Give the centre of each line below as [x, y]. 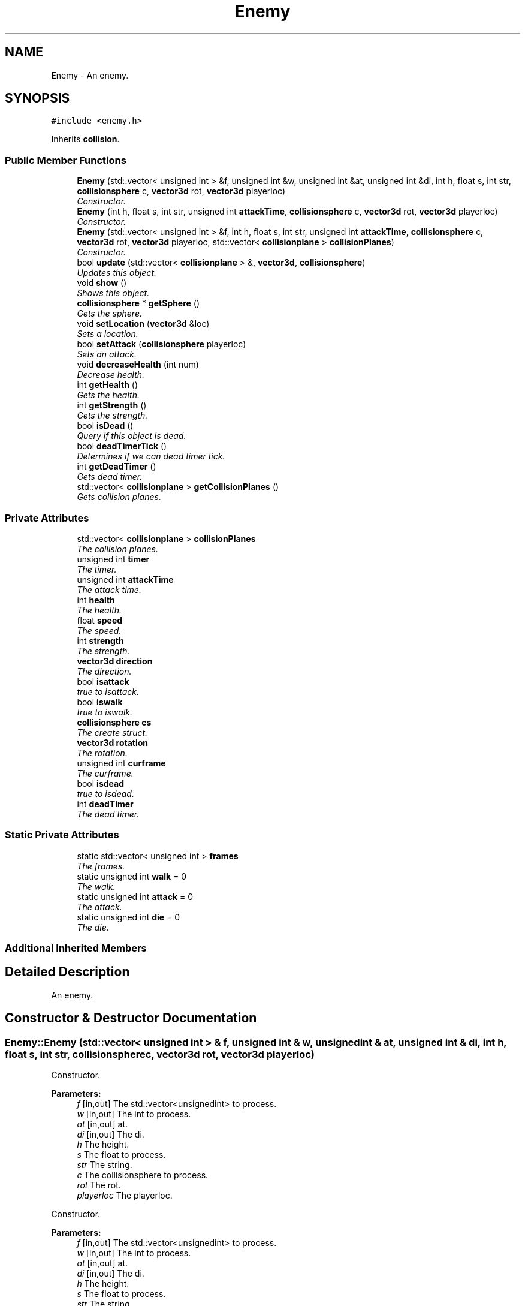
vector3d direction [115, 661]
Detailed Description [67, 972]
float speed [100, 620]
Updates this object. [117, 273]
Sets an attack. [107, 354]
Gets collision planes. [119, 497]
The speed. [99, 630]
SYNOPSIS [37, 98]
